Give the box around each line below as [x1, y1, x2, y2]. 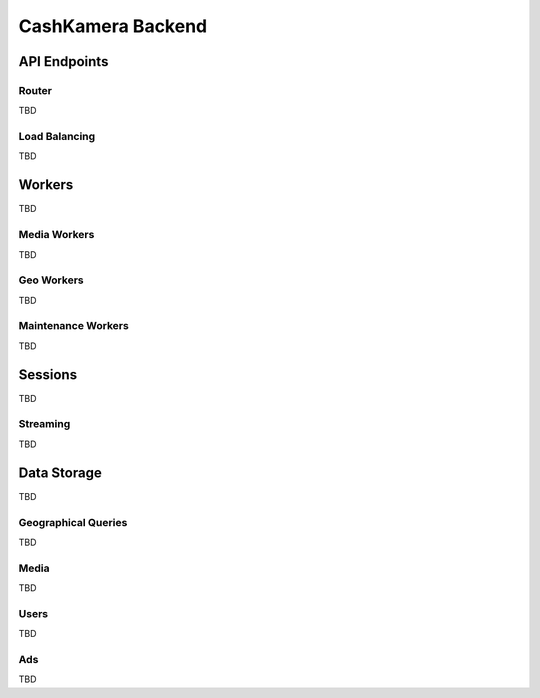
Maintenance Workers [18, 319, 129, 333]
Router [18, 83, 52, 97]
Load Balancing [18, 130, 96, 144]
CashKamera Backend [18, 15, 208, 37]
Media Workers [18, 228, 95, 242]
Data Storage [18, 464, 102, 481]
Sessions [18, 366, 78, 383]
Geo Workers [18, 273, 84, 287]
